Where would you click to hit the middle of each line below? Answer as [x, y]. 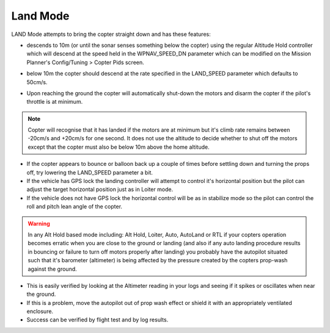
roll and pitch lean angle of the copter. [74, 207]
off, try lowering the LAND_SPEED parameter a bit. [90, 172]
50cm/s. [37, 82]
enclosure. [40, 312]
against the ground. [53, 269]
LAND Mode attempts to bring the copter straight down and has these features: [111, 34]
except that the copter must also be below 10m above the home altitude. [119, 147]
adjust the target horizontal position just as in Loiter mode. [100, 190]
